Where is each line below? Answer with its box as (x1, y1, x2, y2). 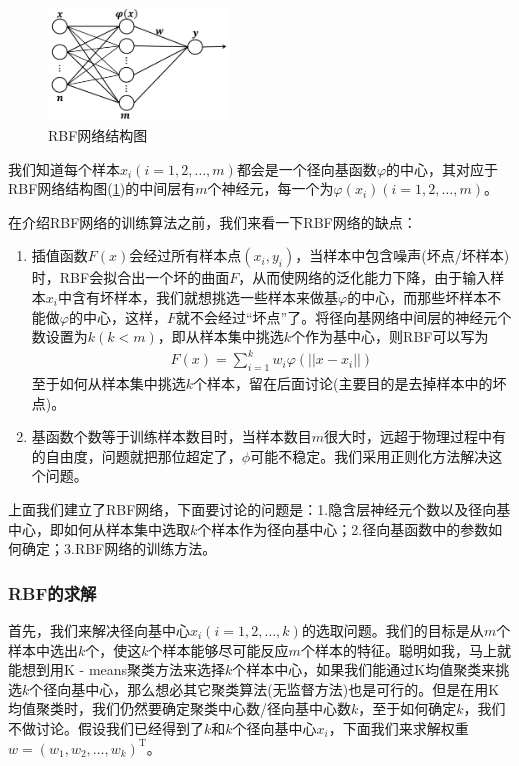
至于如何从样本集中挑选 (31, 373, 186, 394)
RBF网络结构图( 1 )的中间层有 (8, 178, 196, 199)
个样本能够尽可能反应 (148, 639, 289, 660)
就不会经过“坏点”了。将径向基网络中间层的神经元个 (175, 306, 512, 327)
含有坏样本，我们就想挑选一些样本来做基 (71, 286, 338, 307)
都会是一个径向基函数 (236, 158, 377, 179)
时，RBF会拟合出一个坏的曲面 (31, 267, 230, 288)
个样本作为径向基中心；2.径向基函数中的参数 (197, 518, 489, 539)
